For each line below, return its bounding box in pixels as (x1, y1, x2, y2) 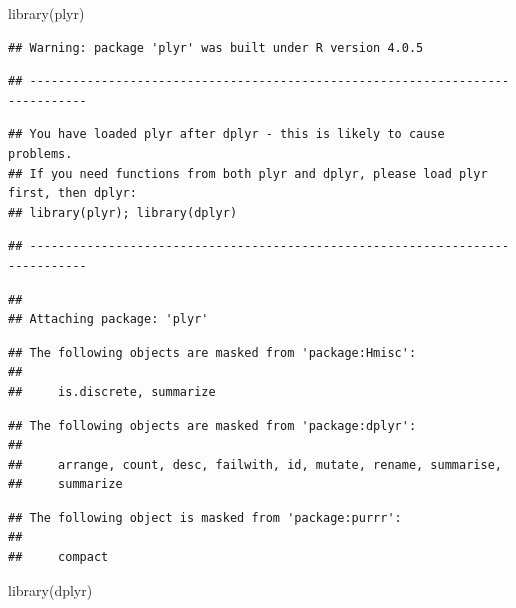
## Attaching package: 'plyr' (8, 312, 209, 327)
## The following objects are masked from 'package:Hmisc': (8, 345, 417, 360)
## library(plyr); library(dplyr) (8, 205, 238, 220)
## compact (8, 550, 109, 565)
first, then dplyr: (8, 186, 137, 201)
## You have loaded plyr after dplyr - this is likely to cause (8, 127, 445, 142)
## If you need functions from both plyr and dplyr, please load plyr (8, 166, 488, 181)
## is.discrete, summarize (8, 384, 216, 399)
